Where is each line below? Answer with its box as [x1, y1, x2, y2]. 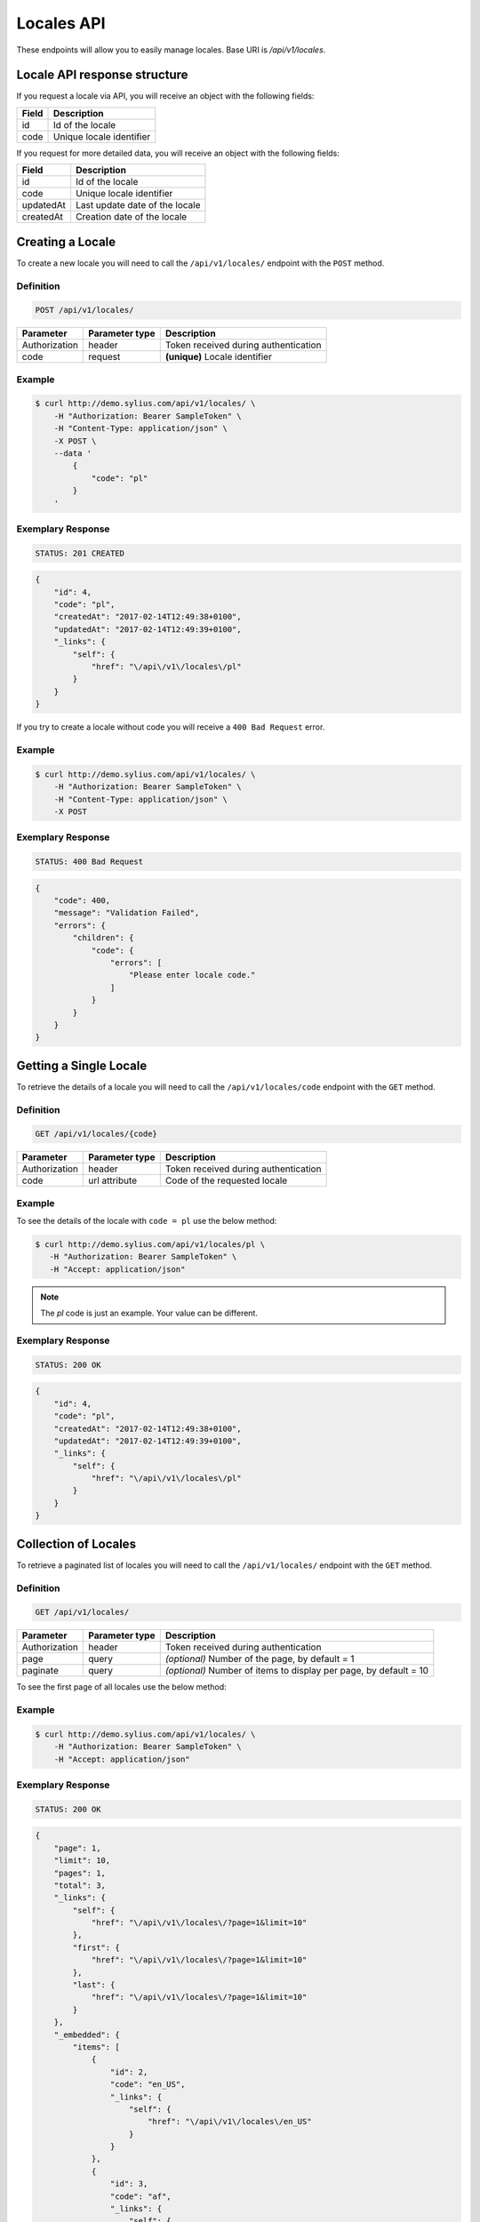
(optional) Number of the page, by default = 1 [164, 1653, 355, 1666]
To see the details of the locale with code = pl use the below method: [16, 1216, 277, 1227]
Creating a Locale [16, 234, 116, 249]
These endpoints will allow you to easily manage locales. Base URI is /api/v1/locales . [16, 44, 326, 55]
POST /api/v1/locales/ [35, 305, 134, 316]
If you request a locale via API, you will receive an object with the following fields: [16, 91, 315, 101]
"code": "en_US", [109, 2080, 186, 2090]
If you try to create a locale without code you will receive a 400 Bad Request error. [16, 722, 325, 732]
